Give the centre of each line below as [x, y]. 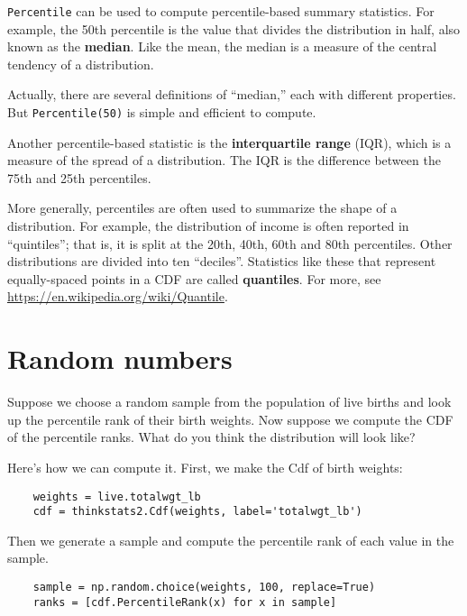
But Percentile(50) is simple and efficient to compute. [162, 112]
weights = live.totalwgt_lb [117, 496]
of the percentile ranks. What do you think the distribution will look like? [211, 437]
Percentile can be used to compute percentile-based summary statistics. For [221, 11]
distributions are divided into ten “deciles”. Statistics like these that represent [222, 261]
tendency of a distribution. [81, 64]
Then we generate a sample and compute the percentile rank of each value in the [231, 540]
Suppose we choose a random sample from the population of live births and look [229, 402]
